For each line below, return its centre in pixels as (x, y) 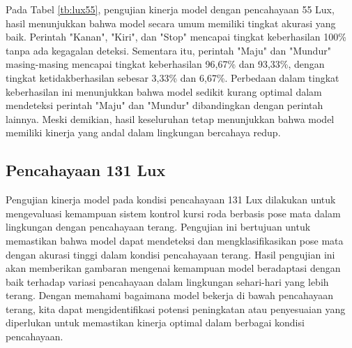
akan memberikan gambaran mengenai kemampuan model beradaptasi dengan (173, 268)
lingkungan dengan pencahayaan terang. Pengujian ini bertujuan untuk (158, 227)
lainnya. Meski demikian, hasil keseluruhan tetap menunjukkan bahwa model (170, 118)
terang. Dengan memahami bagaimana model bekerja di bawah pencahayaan (170, 295)
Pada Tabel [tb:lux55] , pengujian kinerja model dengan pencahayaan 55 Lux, (170, 9)
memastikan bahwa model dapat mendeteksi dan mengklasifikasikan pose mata (175, 240)
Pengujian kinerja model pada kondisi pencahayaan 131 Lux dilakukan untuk (171, 200)
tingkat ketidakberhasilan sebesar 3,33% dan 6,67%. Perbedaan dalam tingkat (173, 77)
